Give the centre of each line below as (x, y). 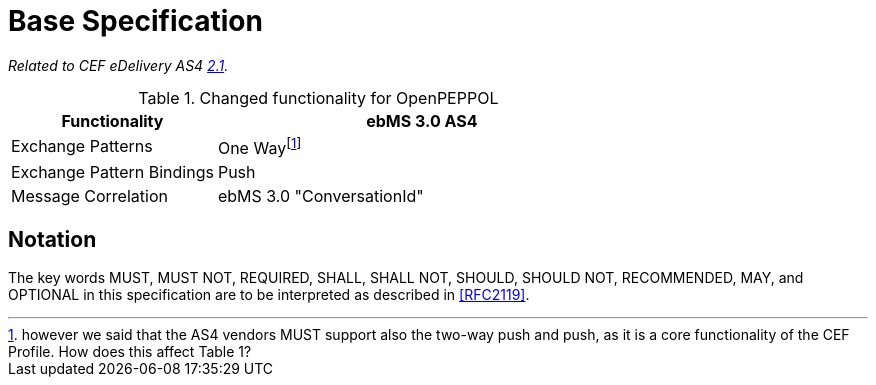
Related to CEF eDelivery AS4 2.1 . (118, 65)
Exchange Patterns (82, 146)
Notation (52, 239)
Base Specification (135, 21)
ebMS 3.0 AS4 (422, 120)
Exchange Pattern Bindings (112, 172)
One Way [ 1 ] (259, 146)
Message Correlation (89, 196)
